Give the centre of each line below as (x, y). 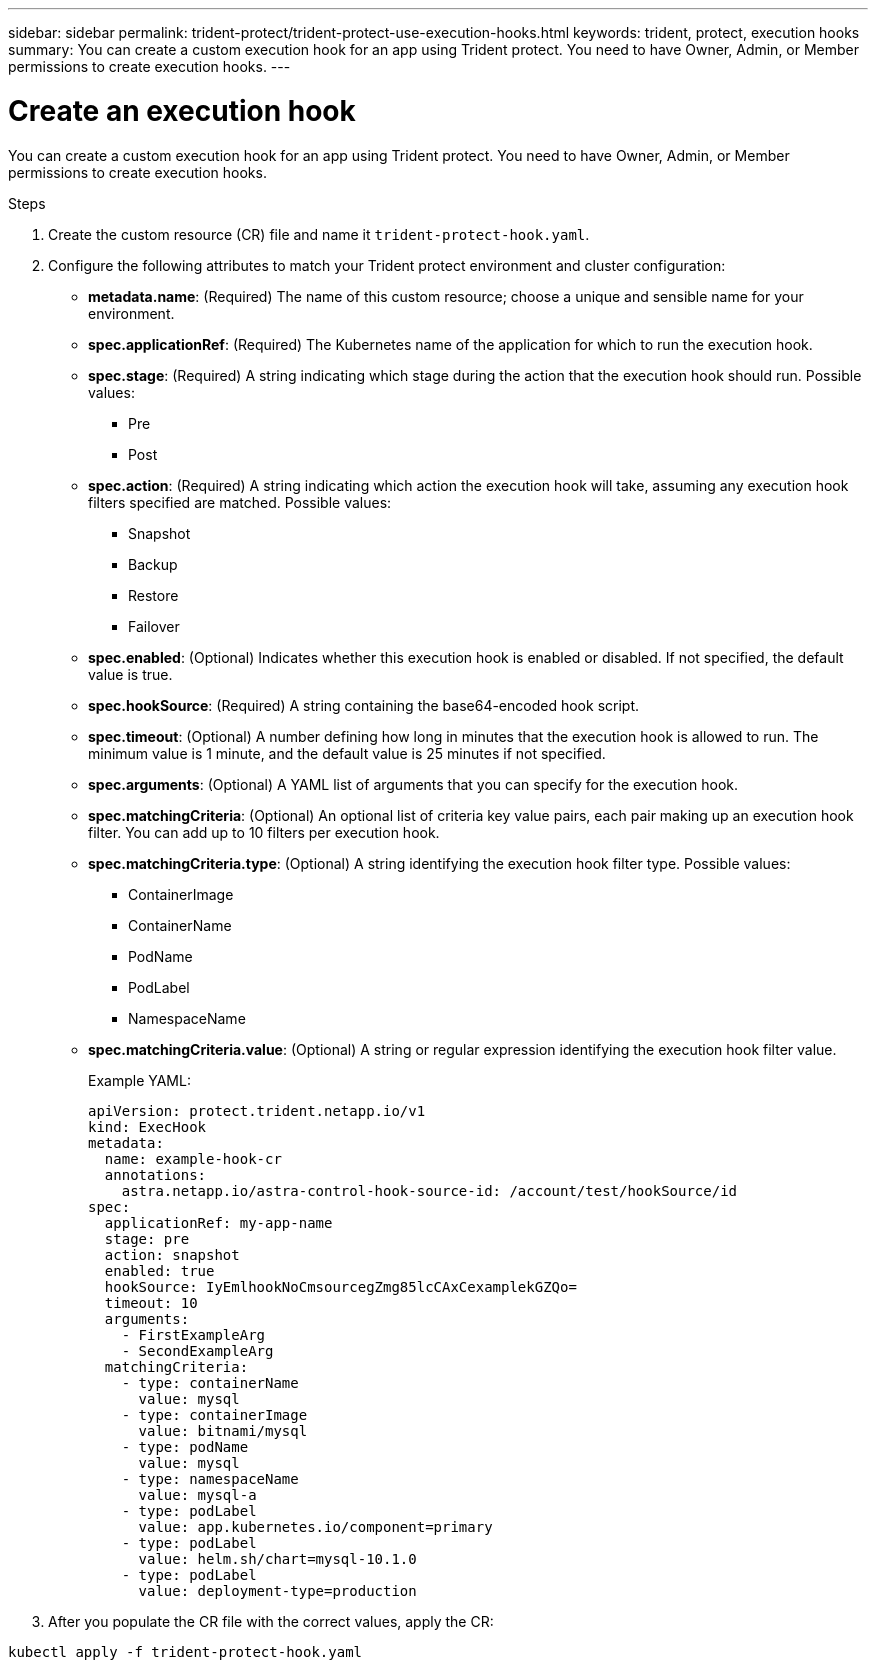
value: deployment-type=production (277, 1590)
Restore (153, 595)
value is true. (130, 674)
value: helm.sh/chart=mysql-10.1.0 (277, 1558)
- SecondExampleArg (197, 1350)
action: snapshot (172, 1254)
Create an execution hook (182, 110)
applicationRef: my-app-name (218, 1222)
